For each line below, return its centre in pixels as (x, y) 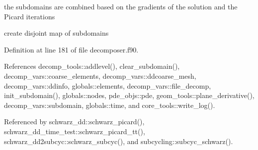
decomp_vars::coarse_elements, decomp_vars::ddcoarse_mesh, (100, 75)
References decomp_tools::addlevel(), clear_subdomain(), (92, 66)
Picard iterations (30, 16)
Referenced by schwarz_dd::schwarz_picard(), (74, 122)
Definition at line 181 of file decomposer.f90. (71, 49)
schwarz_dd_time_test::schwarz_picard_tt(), (75, 131)
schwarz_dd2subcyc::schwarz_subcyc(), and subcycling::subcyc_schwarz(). (119, 141)
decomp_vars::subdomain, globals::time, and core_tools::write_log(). (110, 105)
